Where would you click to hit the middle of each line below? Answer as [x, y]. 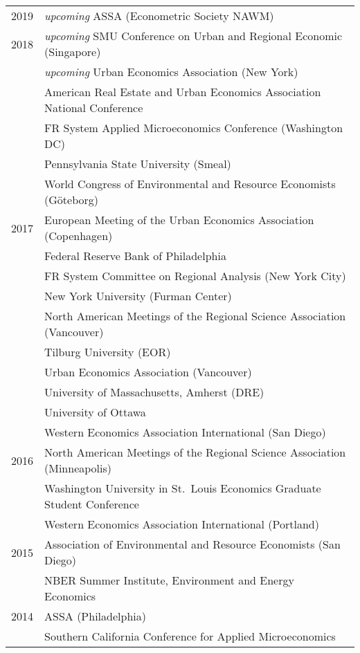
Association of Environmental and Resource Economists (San [192, 544]
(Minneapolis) [78, 468]
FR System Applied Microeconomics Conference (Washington [194, 128]
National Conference [94, 108]
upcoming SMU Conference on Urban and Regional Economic [193, 36]
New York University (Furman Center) [138, 296]
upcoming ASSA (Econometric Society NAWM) [159, 16]
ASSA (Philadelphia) [95, 616]
